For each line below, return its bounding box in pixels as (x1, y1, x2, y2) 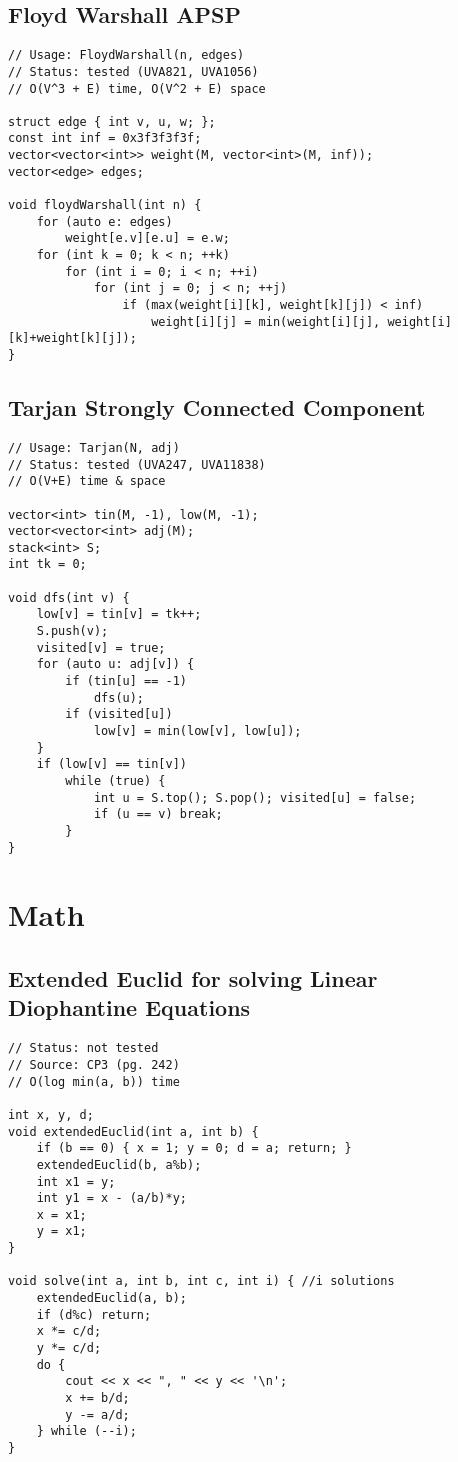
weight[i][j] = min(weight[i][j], (151, 314, 381, 329)
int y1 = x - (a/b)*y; (36, 1191, 187, 1206)
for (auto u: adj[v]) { (36, 657, 195, 672)
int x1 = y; (36, 1174, 116, 1189)
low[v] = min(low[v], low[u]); (93, 724, 302, 739)
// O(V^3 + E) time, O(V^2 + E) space (8, 81, 266, 96)
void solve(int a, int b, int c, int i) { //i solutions (8, 1274, 395, 1289)
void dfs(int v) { (8, 590, 130, 605)
